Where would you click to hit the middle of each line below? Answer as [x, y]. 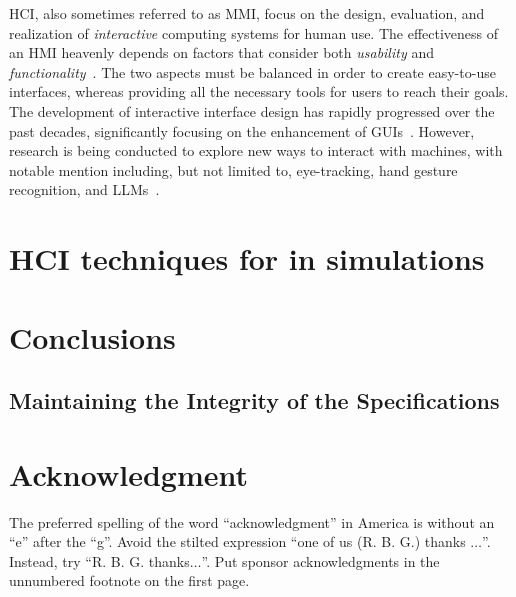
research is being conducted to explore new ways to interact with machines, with [256, 150]
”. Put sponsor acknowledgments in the [320, 560]
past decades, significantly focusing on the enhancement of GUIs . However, [242, 130]
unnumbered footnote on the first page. [129, 580]
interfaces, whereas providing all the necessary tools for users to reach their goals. [259, 91]
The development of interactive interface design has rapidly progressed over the [252, 110]
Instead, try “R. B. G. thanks [99, 560]
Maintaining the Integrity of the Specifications [254, 400]
